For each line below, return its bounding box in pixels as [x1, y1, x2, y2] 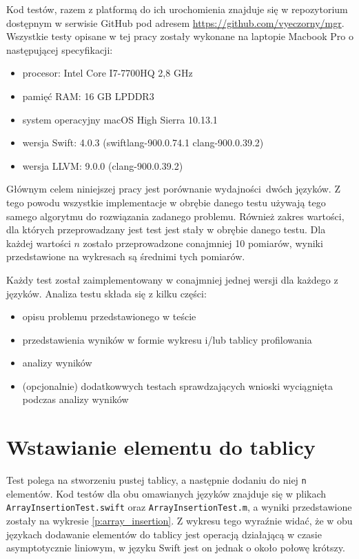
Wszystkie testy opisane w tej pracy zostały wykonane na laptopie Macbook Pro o [6, 29, 353, 43]
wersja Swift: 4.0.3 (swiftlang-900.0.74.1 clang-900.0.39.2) [22, 135, 264, 150]
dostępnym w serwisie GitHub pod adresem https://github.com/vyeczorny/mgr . [6, 15, 345, 30]
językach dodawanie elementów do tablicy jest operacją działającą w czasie [6, 527, 322, 541]
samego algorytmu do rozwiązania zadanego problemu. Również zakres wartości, [6, 208, 345, 223]
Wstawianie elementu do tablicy [6, 433, 316, 461]
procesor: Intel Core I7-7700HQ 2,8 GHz [22, 66, 193, 80]
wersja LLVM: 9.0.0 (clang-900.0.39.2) [22, 158, 183, 173]
